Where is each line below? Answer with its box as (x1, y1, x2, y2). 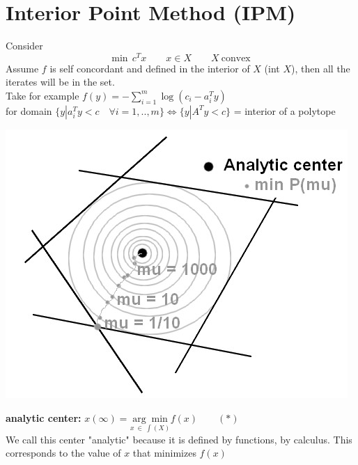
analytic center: (6, 410, 81, 425)
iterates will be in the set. (6, 74, 115, 89)
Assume (6, 61, 39, 75)
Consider (6, 38, 43, 53)
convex (221, 53, 251, 63)
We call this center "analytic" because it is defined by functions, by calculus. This (6, 432, 352, 446)
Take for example (6, 88, 79, 102)
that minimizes (132, 446, 196, 460)
